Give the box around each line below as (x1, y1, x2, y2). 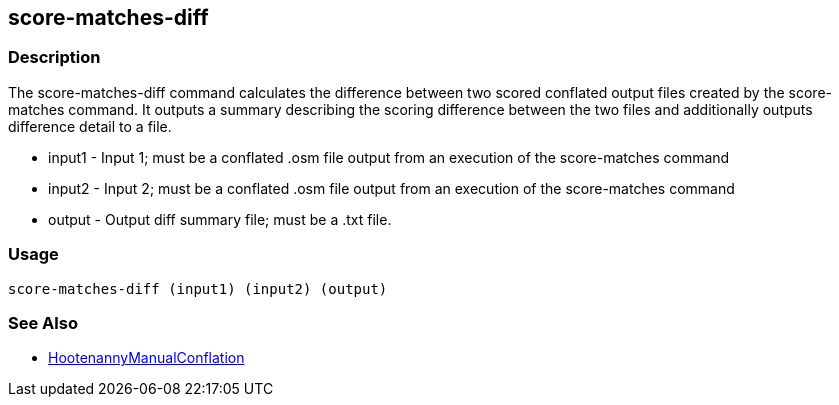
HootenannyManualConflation (48, 349, 245, 367)
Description (8, 47, 101, 68)
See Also (8, 312, 78, 333)
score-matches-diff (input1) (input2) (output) (8, 280, 388, 297)
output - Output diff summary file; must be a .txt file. (48, 210, 392, 228)
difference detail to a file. (8, 117, 172, 135)
